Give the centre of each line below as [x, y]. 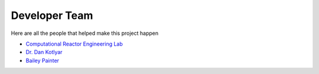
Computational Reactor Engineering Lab [74, 44]
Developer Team [52, 15]
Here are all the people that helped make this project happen [85, 33]
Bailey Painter [42, 60]
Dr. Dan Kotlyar [44, 52]
